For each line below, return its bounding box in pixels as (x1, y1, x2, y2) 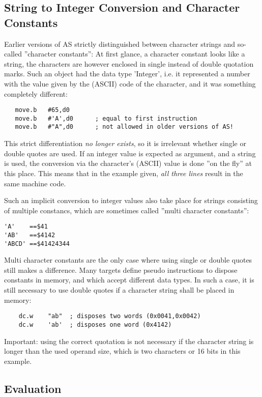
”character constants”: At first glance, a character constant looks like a (24, 48, 245, 59)
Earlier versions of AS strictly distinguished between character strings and (4, 38, 236, 49)
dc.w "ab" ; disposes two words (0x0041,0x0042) (18, 313, 201, 320)
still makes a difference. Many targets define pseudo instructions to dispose (4, 264, 238, 275)
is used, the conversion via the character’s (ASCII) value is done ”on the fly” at (4, 158, 252, 168)
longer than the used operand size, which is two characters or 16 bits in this (4, 346, 241, 356)
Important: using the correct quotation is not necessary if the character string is (4, 335, 254, 346)
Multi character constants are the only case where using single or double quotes (4, 254, 252, 265)
